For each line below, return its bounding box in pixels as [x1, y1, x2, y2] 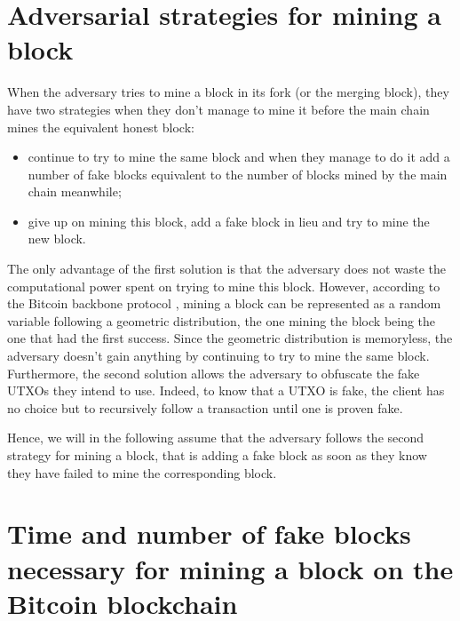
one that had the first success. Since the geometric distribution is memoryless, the [7, 329, 453, 347]
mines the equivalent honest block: [7, 117, 194, 136]
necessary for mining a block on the [7, 550, 454, 586]
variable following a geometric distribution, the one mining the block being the [7, 311, 436, 330]
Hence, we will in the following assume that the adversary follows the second [7, 428, 424, 447]
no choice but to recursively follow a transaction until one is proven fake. [7, 398, 403, 417]
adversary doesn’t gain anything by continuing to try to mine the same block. [7, 346, 430, 365]
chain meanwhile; [28, 182, 122, 201]
